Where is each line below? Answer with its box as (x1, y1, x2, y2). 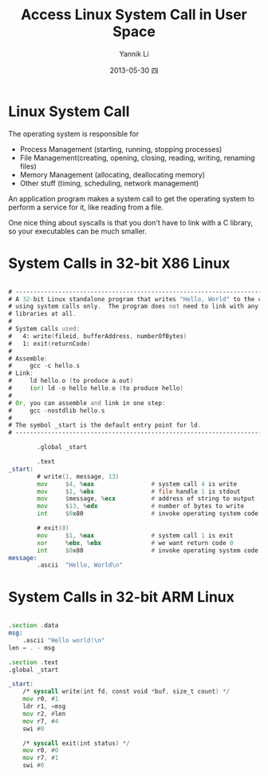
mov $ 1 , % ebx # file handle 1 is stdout (37, 487, 241, 495)
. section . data (8, 622, 59, 630)
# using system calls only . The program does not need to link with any (8, 302, 259, 311)
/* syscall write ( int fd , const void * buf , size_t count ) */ (22, 687, 230, 696)
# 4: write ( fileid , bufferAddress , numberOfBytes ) (8, 332, 187, 340)
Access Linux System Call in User (21, 6, 247, 24)
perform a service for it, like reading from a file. (8, 202, 164, 212)
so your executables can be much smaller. (8, 226, 148, 236)
